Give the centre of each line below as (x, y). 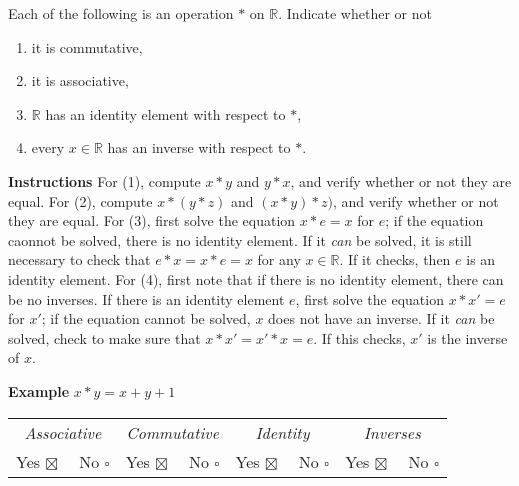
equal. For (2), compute (80, 200)
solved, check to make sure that (104, 337)
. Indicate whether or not (355, 13)
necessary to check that (79, 259)
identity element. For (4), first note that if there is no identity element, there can (256, 278)
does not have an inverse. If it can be (381, 318)
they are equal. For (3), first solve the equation (152, 220)
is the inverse (467, 337)
